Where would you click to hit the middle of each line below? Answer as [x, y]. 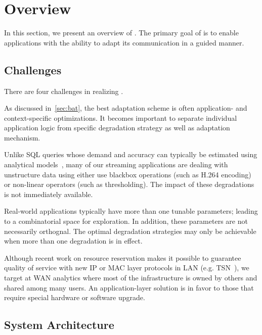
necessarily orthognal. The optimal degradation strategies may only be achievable [130, 231]
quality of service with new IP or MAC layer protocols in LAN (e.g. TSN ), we [127, 268]
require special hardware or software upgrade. [75, 297]
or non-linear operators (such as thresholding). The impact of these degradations [129, 184]
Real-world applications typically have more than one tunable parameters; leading [131, 211]
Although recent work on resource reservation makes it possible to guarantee [123, 257]
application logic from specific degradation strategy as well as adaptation [117, 128]
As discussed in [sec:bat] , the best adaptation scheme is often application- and [126, 108]
